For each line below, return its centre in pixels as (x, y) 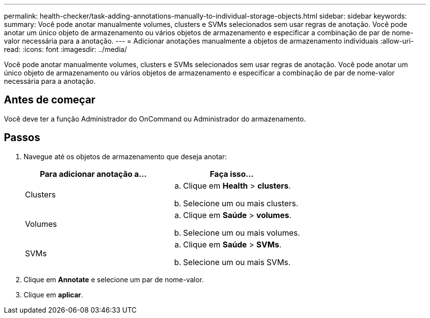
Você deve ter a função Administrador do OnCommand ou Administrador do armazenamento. (155, 119)
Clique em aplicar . (54, 294)
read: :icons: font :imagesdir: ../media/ (66, 49)
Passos (22, 138)
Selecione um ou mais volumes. (242, 232)
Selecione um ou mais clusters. (241, 203)
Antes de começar (50, 100)
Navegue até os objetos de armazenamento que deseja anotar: (125, 156)
